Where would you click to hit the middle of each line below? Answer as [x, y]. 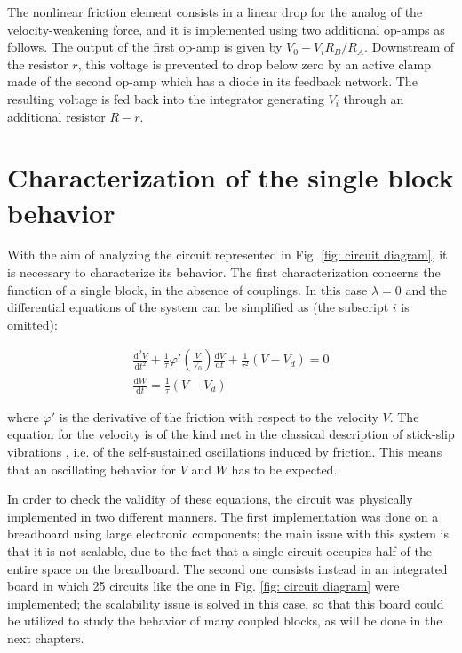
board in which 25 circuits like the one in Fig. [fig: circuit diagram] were [203, 586]
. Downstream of [410, 47]
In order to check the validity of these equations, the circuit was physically [210, 499]
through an [374, 98]
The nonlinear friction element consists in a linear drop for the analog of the [215, 12]
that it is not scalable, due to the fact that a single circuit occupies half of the [219, 551]
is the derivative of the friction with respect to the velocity [219, 416]
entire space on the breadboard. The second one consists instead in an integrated [227, 568]
